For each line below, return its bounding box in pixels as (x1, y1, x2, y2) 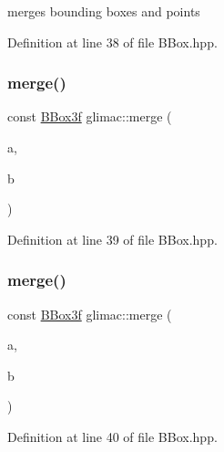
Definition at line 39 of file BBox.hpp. (7, 229, 218, 248)
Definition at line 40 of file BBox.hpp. (7, 426, 218, 446)
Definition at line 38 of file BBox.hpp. (7, 32, 218, 51)
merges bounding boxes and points (7, 2, 200, 20)
